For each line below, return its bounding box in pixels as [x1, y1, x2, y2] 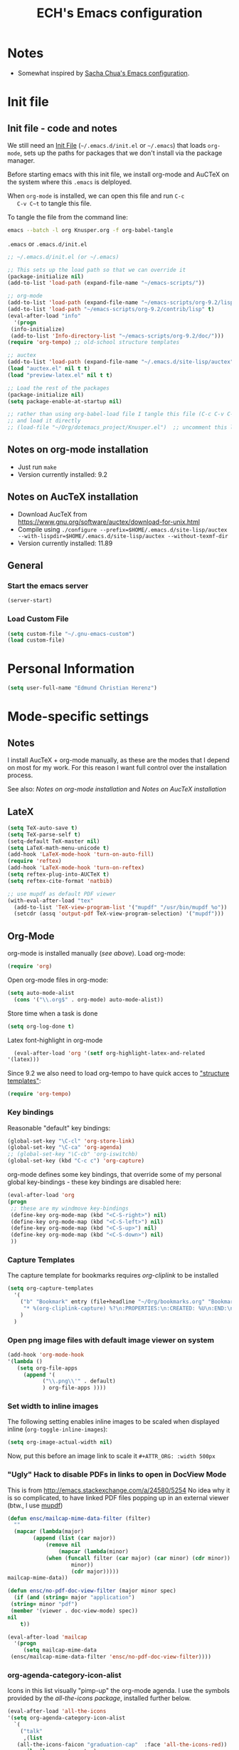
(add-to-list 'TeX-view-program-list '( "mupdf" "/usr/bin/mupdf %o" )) [14, 904, 228, 911]
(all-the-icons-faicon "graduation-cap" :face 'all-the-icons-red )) [16, 1741, 228, 1748]
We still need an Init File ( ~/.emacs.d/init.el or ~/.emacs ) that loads [7, 141, 206, 149]
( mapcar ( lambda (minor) [58, 1547, 129, 1555]
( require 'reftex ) [7, 858, 62, 865]
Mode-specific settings [7, 709, 149, 725]
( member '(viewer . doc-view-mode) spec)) [10, 1607, 139, 1614]
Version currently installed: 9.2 [17, 470, 108, 479]
